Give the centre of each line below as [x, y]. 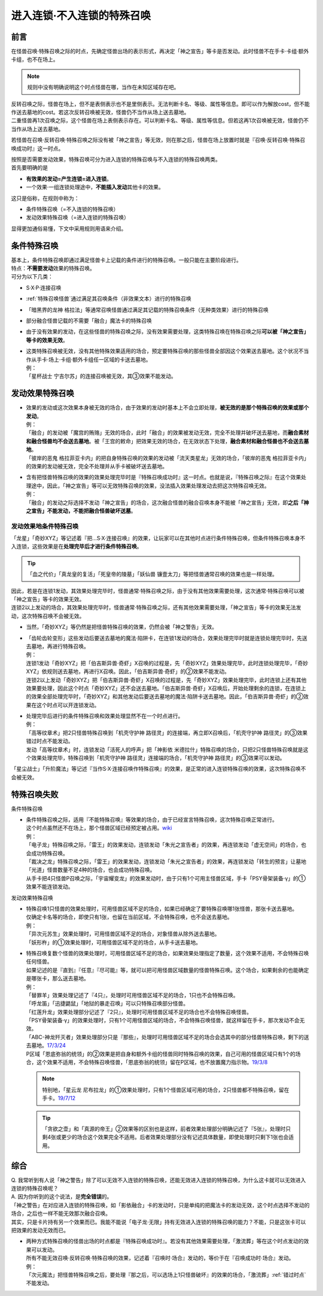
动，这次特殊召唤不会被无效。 [48, 616]
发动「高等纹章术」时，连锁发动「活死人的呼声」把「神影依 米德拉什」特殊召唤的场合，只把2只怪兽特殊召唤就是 [164, 749]
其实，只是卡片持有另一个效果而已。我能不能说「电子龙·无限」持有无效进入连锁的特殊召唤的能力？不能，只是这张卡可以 [159, 1222]
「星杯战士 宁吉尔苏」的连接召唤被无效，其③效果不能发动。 [101, 376]
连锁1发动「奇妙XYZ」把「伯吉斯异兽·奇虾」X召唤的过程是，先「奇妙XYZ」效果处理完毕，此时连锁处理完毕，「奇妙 [167, 663]
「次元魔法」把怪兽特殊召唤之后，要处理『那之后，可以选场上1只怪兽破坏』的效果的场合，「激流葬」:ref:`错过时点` [166, 1274]
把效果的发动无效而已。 [40, 1230]
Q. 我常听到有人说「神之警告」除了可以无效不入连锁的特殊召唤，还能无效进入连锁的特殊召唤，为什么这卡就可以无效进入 [159, 1180]
